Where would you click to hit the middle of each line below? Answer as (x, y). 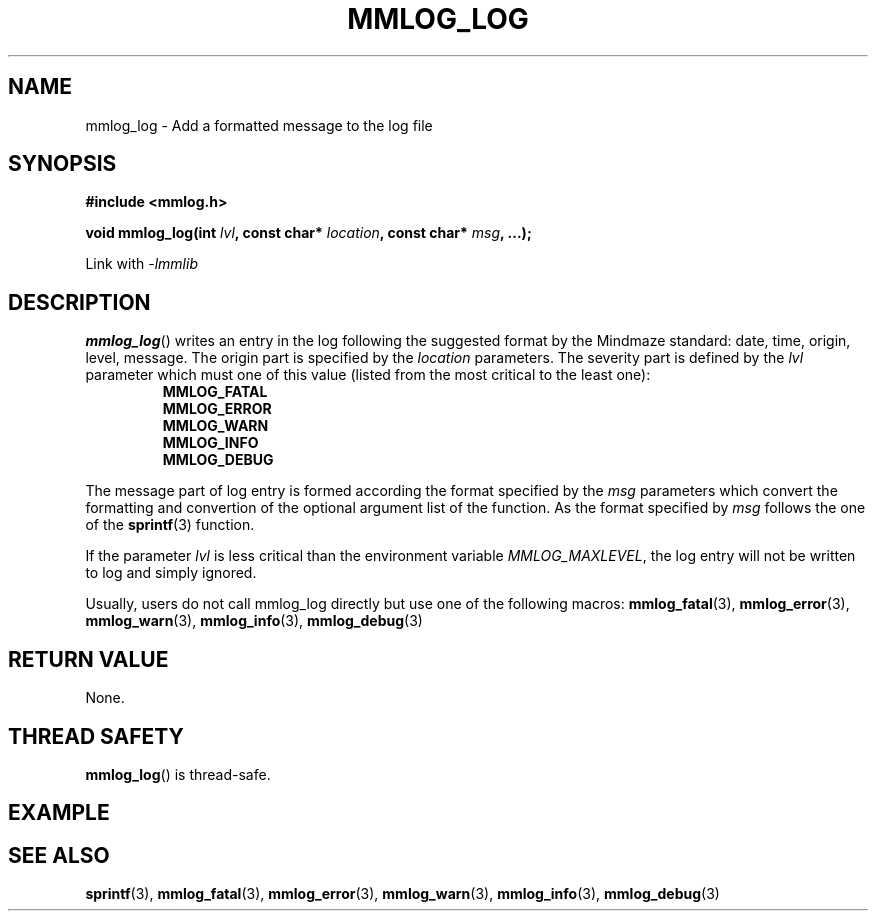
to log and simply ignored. (171, 573)
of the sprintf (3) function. (170, 525)
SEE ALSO (59, 855)
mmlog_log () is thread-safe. (178, 774)
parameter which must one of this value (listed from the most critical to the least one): (368, 375)
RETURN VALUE (88, 659)
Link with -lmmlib (141, 264)
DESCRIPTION (79, 302)
